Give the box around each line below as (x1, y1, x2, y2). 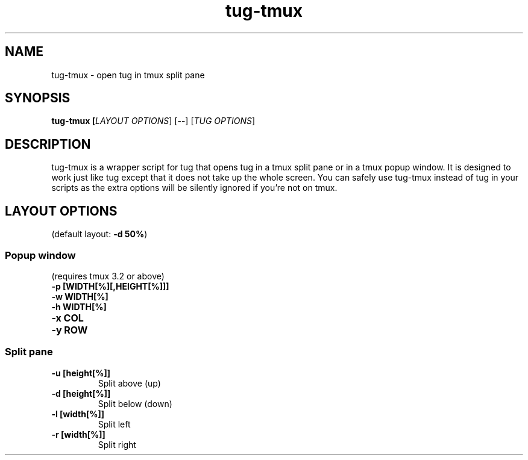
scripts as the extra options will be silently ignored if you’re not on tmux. (51, 182, 338, 193)
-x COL (51, 311, 84, 324)
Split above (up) (98, 378, 161, 388)
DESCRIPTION (5, 136, 91, 152)
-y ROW (51, 323, 88, 336)
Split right (98, 439, 136, 450)
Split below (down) (98, 398, 172, 409)
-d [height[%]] (51, 388, 111, 399)
